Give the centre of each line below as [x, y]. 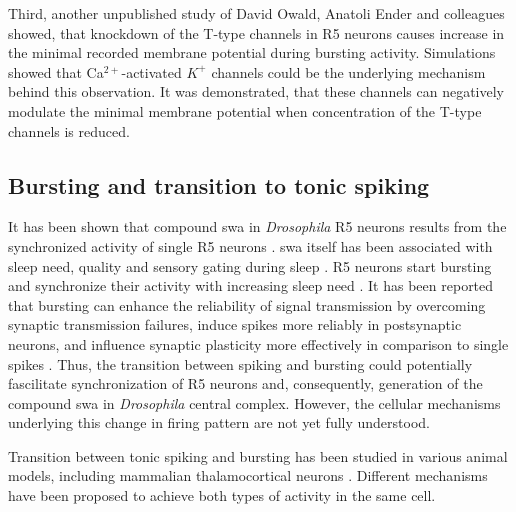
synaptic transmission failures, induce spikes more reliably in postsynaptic [235, 324]
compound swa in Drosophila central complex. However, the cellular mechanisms [254, 402]
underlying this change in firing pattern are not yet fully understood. [219, 422]
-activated [151, 71]
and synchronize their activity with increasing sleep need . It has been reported [251, 285]
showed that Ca [56, 71]
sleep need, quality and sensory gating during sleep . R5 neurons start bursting [250, 265]
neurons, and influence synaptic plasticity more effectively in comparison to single [258, 343]
